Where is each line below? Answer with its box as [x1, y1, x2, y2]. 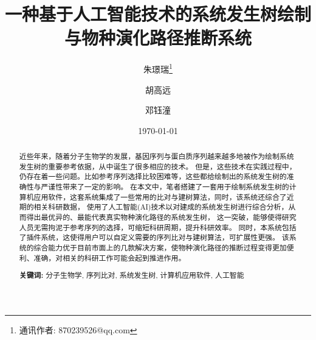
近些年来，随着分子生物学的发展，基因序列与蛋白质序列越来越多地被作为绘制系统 [19, 151, 294, 161]
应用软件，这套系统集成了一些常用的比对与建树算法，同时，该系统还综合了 [33, 191, 287, 202]
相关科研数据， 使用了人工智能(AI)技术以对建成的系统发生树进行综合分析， [33, 202, 289, 212]
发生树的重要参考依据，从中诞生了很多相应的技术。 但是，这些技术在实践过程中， [19, 161, 297, 171]
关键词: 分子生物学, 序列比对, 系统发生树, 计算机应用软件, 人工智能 [19, 270, 244, 281]
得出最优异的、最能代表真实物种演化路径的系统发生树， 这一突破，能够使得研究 [26, 212, 297, 222]
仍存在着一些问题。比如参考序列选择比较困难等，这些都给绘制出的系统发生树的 [19, 171, 287, 182]
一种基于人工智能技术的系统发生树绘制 [5, 1, 312, 26]
